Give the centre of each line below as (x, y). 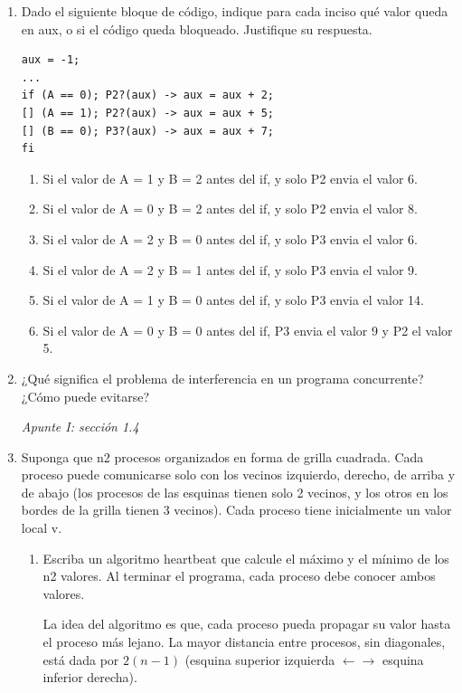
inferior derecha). (90, 677)
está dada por (81, 659)
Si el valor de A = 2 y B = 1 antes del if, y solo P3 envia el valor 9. (230, 269)
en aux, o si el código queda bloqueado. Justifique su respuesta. (197, 28)
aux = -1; (51, 60)
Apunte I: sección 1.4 (80, 427)
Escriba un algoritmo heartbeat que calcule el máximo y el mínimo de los (246, 558)
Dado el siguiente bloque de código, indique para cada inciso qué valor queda (235, 11)
